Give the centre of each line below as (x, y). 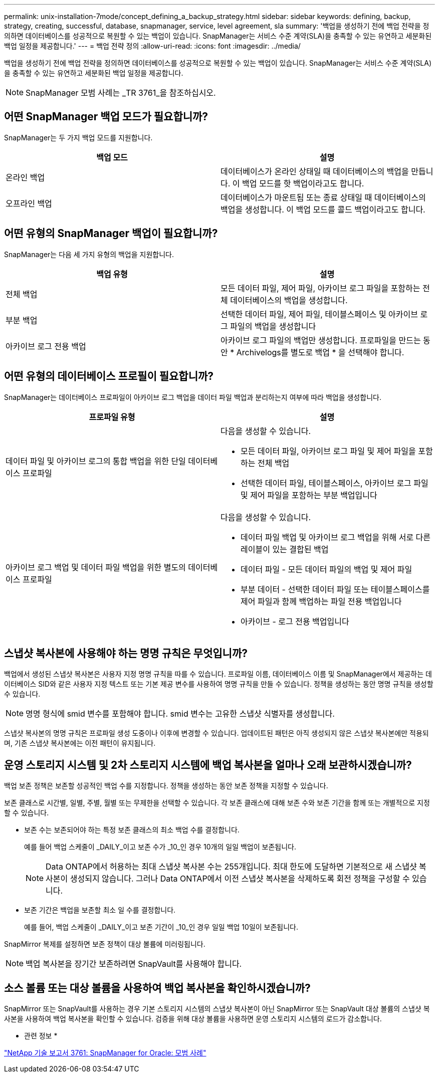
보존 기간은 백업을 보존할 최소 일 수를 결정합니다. (100, 910)
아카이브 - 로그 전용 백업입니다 (295, 621)
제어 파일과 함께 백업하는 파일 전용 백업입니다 (321, 601)
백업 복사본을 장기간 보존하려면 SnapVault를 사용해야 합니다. (134, 964)
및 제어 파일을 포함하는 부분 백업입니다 (309, 495)
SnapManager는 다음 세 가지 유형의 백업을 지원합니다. (89, 254)
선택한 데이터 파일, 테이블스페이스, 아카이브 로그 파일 (335, 483)
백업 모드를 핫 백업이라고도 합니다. (303, 183)
